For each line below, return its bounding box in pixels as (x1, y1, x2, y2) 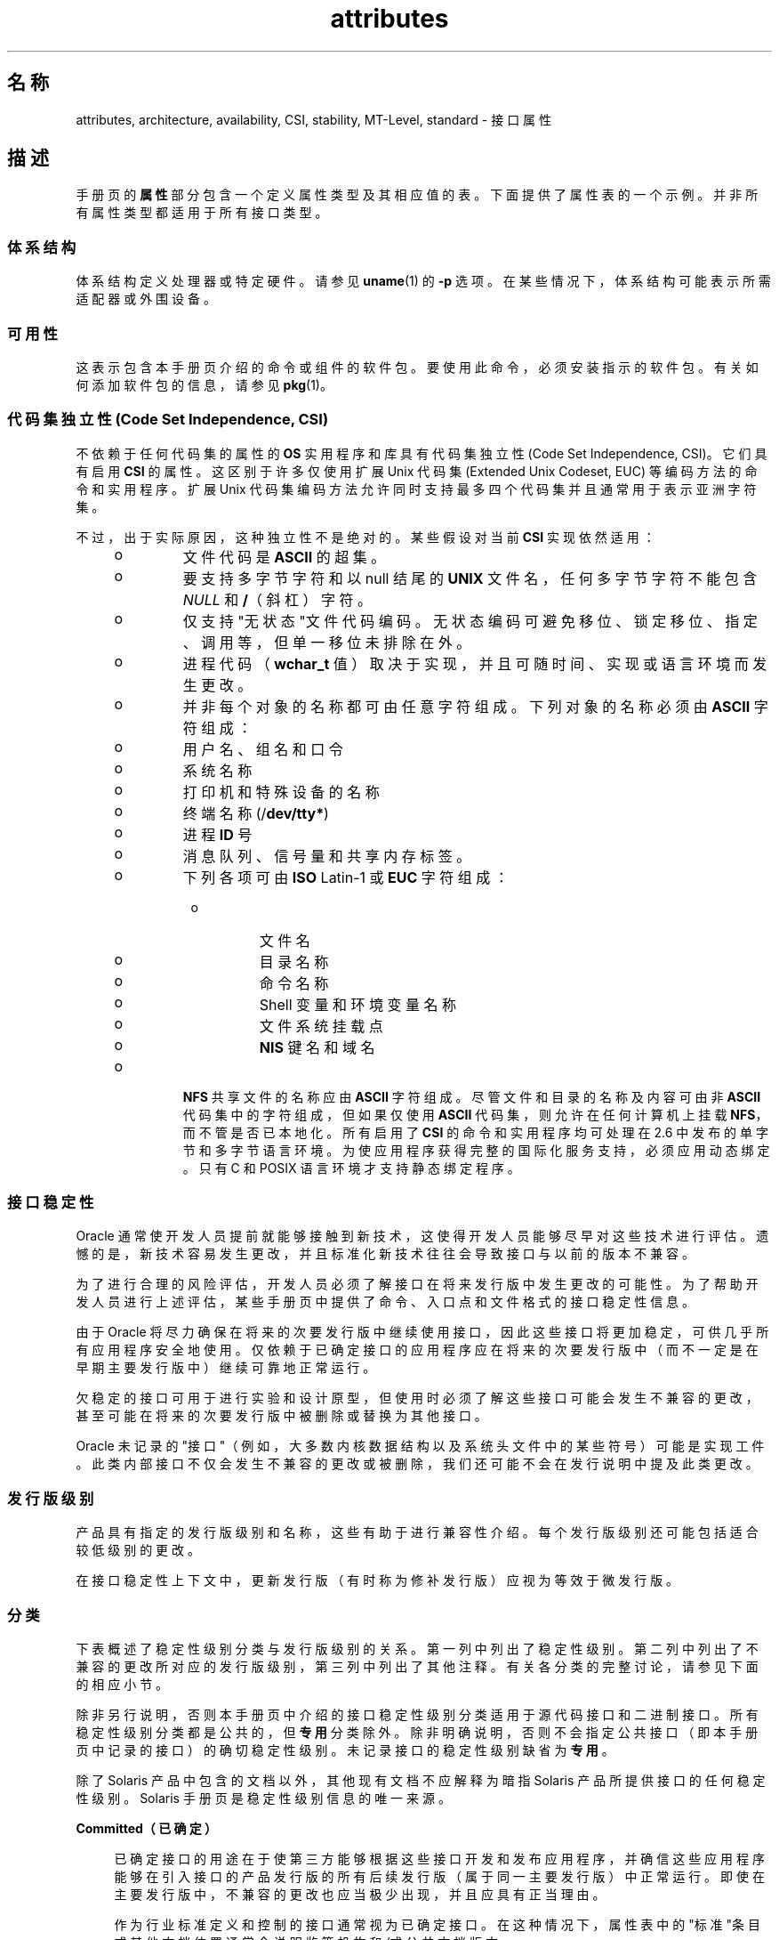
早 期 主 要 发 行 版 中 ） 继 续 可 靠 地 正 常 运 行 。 (76, 1360, 376, 1376)
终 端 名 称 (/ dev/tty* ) (182, 804, 329, 822)
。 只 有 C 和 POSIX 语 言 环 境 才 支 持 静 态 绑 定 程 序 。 (182, 1160, 520, 1176)
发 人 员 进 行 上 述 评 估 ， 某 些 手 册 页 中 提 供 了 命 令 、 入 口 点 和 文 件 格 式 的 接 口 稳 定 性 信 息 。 (76, 1294, 695, 1310)
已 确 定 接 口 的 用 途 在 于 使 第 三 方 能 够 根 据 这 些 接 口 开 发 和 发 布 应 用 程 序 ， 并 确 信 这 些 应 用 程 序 (114, 1850, 765, 1866)
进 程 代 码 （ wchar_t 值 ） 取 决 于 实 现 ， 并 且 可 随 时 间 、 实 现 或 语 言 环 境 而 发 (182, 654, 767, 673)
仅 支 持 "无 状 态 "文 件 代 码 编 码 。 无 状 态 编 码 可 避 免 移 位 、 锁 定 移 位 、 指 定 (182, 611, 758, 630)
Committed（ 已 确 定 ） (76, 1820, 218, 1836)
